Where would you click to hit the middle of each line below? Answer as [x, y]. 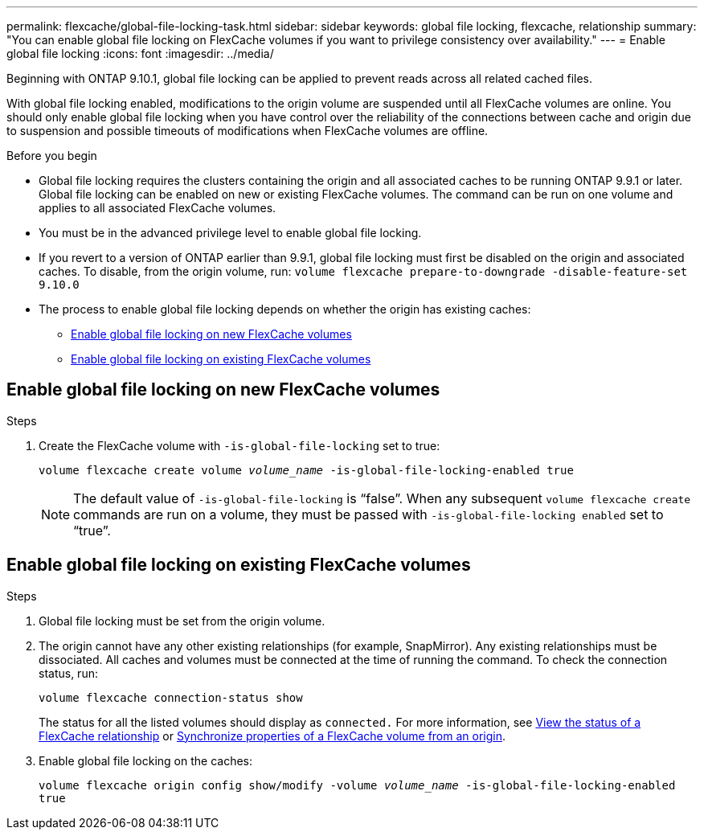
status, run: [68, 673]
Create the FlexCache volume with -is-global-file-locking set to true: [239, 445]
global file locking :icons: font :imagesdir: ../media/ [140, 53]
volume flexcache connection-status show [171, 697]
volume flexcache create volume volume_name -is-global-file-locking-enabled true [306, 470]
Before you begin [52, 156]
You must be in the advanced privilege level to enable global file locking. [230, 233]
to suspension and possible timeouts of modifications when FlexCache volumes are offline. [248, 131]
